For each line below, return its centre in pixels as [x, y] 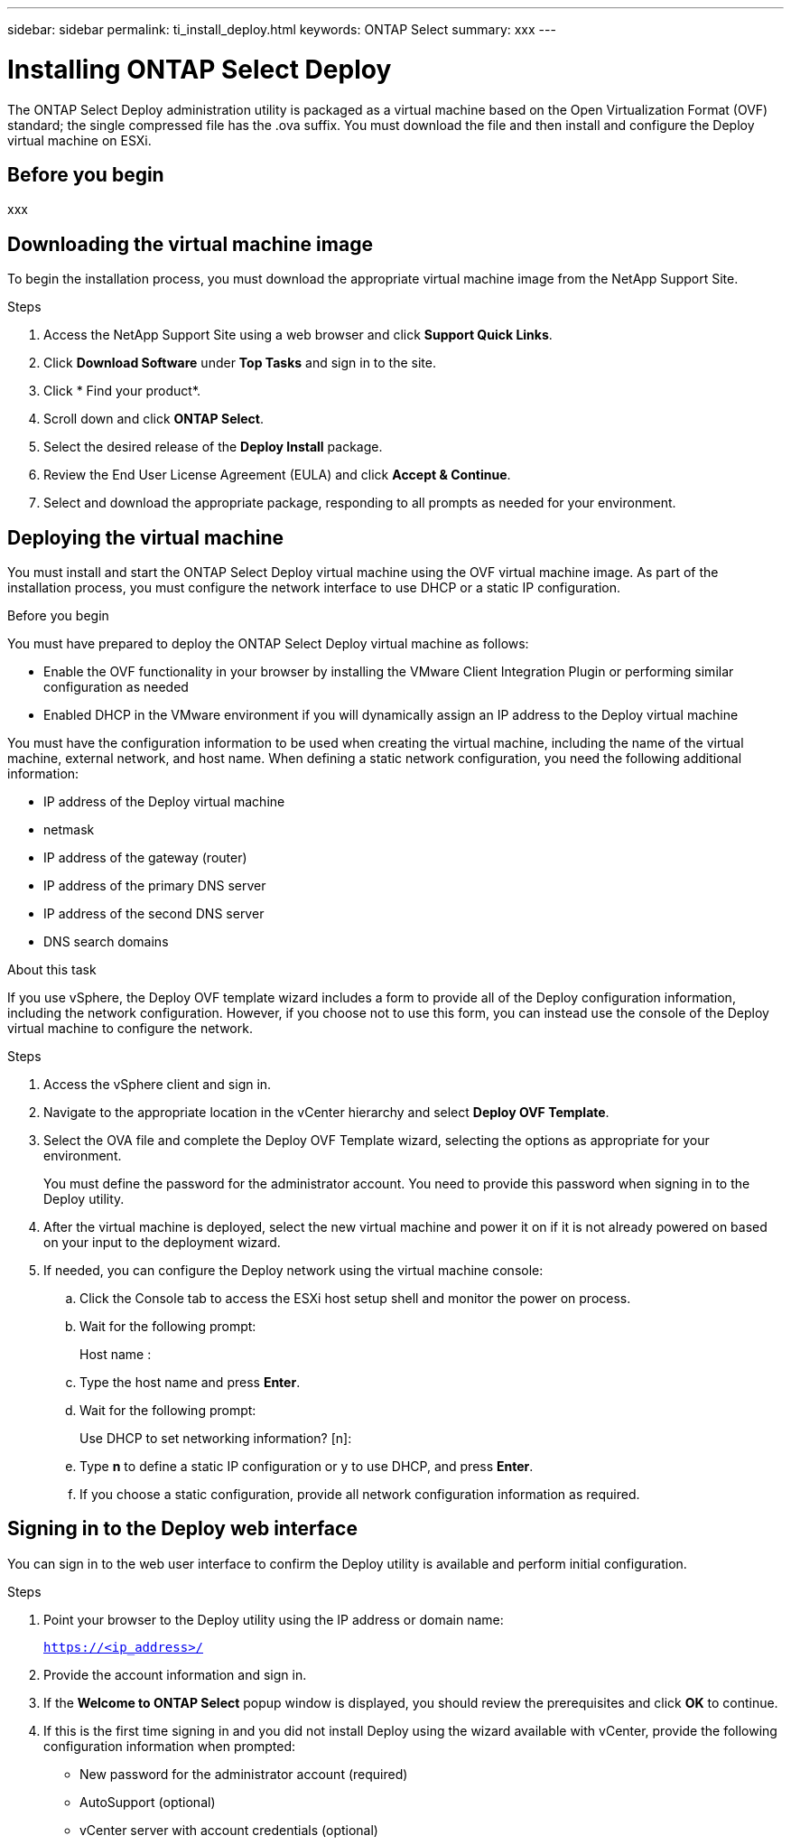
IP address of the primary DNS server [155, 886]
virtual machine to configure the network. [130, 1029]
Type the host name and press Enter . [190, 1383]
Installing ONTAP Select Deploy [200, 69]
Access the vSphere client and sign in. [158, 1085]
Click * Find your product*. [122, 391]
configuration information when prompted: [169, 1746]
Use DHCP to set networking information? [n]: [216, 1439]
